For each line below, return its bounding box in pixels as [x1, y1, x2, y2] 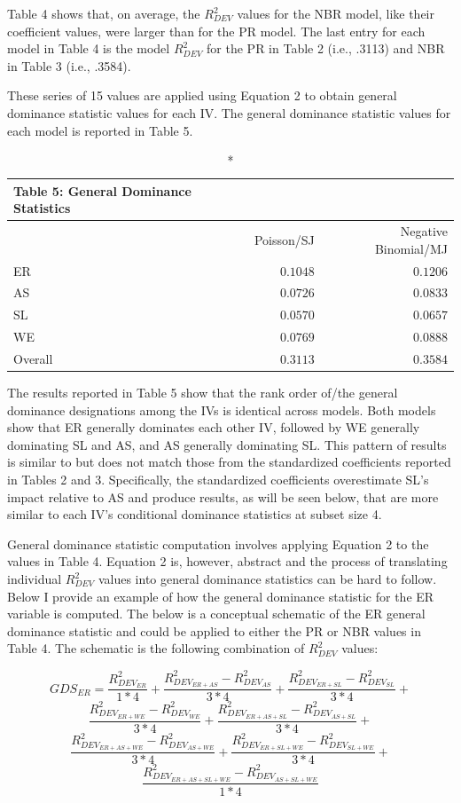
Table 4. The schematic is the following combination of [7, 639, 305, 657]
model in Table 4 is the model [7, 39, 170, 58]
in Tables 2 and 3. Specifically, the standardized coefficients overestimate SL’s [7, 470, 429, 489]
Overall [13, 350, 53, 367]
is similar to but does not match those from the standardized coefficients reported [7, 453, 451, 471]
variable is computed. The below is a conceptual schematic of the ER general [7, 604, 426, 623]
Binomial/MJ [374, 239, 448, 257]
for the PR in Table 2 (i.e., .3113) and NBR [207, 39, 445, 58]
